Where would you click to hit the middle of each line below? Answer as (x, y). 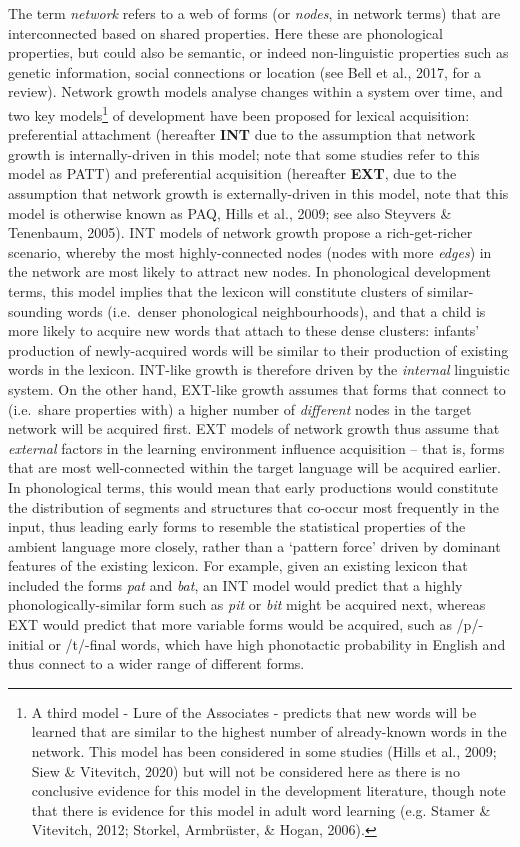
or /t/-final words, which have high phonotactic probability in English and (277, 643)
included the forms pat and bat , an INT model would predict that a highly (235, 584)
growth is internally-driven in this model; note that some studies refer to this (244, 153)
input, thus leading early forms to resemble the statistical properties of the (237, 526)
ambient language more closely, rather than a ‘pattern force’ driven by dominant (254, 545)
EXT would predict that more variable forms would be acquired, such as (230, 624)
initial (26, 643)
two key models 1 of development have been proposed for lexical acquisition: (239, 113)
